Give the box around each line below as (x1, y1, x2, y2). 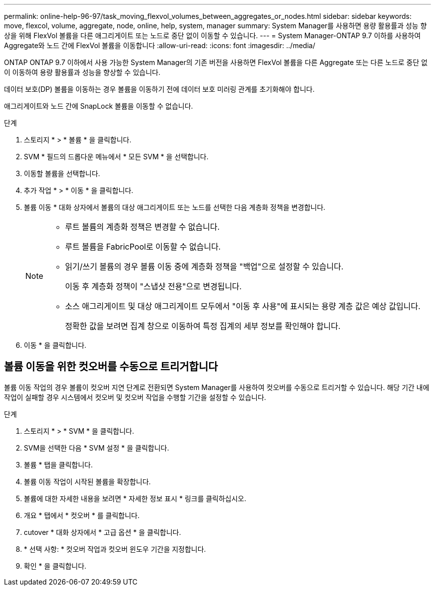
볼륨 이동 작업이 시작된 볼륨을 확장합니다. (24, 477, 151, 486)
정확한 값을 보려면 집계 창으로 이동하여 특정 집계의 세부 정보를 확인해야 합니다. (65, 321, 341, 331)
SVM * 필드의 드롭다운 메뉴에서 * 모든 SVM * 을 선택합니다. (24, 152, 209, 161)
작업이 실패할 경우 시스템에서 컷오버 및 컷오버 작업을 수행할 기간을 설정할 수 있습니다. (4, 393, 266, 401)
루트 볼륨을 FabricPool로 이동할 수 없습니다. (65, 242, 221, 252)
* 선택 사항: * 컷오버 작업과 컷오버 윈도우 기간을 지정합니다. (24, 544, 206, 553)
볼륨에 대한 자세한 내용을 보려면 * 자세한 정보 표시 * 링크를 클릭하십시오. (24, 494, 246, 503)
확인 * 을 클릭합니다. (24, 561, 86, 570)
